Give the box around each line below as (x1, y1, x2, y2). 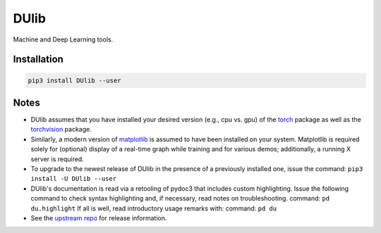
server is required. (30, 155, 84, 163)
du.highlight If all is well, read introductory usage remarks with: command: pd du (30, 204, 277, 213)
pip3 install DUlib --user (28, 76, 121, 84)
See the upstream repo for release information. (30, 213, 167, 222)
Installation (13, 53, 64, 65)
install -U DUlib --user (30, 175, 116, 183)
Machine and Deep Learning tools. (13, 35, 114, 44)
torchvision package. (30, 125, 92, 134)
